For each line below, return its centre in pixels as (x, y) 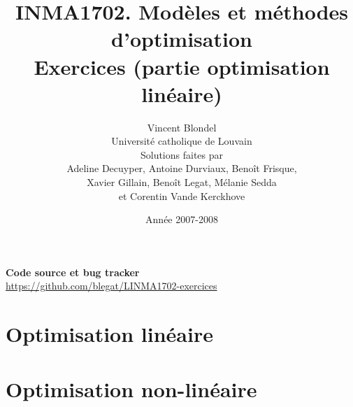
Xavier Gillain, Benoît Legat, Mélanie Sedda (182, 182)
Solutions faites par (182, 154)
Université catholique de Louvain (182, 141)
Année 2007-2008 (182, 219)
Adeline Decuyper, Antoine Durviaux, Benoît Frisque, (182, 168)
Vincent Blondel (182, 127)
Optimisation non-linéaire (131, 388)
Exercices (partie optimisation (182, 66)
